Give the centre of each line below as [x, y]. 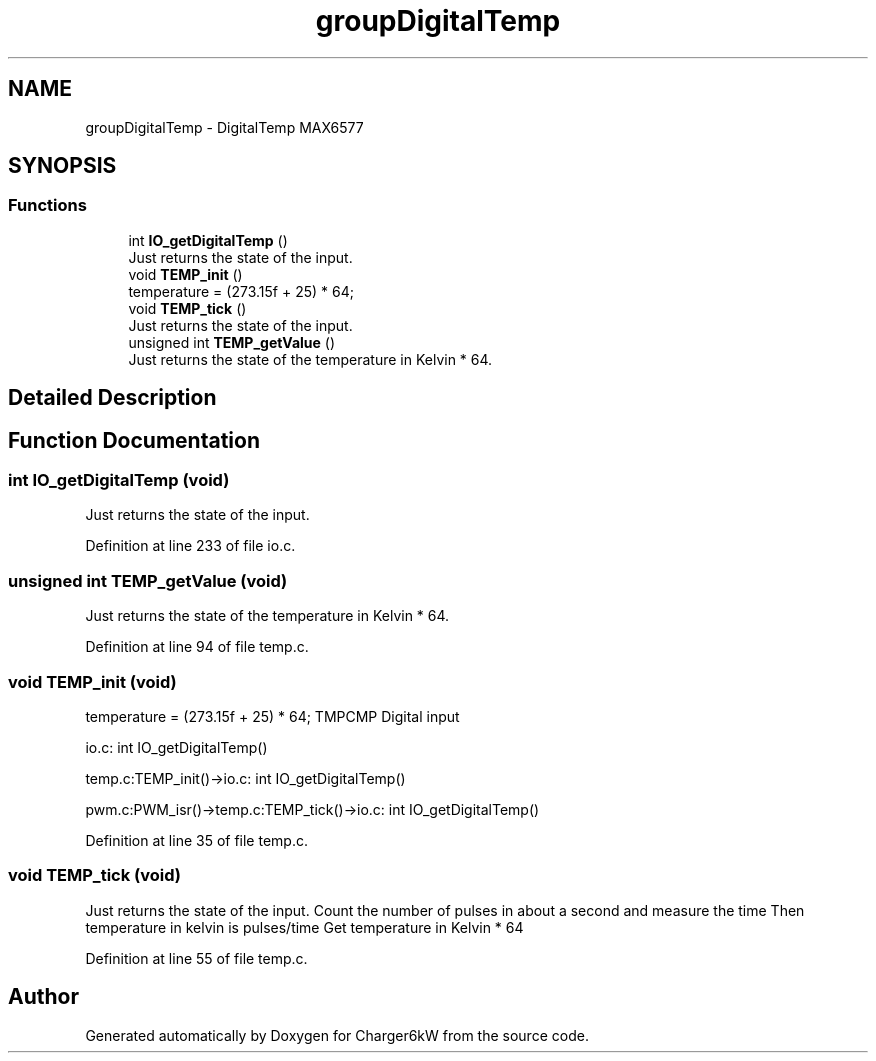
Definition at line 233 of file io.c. [190, 546]
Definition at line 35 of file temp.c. [196, 840]
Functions [47, 205]
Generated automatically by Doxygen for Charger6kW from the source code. [337, 1035]
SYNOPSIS [62, 166]
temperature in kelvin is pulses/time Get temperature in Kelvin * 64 [304, 927]
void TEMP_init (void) [92, 681]
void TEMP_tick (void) [94, 875]
